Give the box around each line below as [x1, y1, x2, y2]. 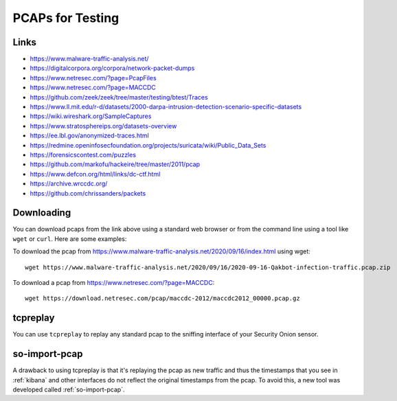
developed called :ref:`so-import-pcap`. [12, 385, 125, 393]
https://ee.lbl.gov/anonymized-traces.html [30, 131, 149, 140]
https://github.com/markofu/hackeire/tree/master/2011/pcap [30, 160, 201, 168]
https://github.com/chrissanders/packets [30, 189, 146, 197]
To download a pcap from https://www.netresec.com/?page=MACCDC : [12, 279, 215, 286]
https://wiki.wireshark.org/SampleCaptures [30, 112, 152, 120]
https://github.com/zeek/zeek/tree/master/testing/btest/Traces [30, 93, 209, 101]
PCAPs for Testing [12, 10, 120, 25]
